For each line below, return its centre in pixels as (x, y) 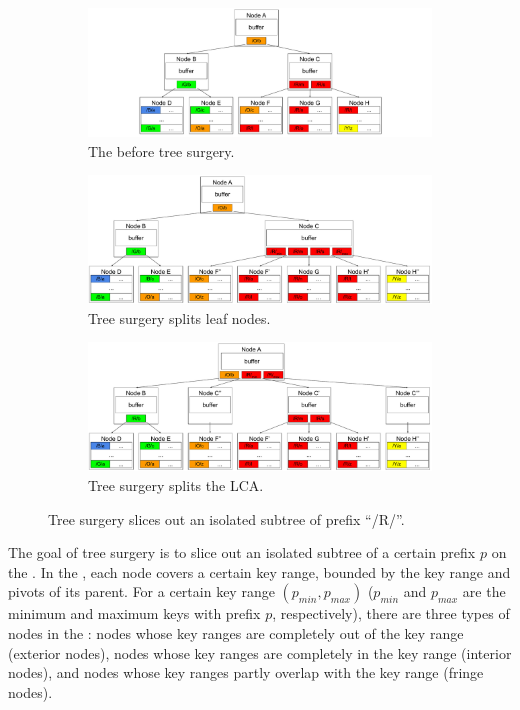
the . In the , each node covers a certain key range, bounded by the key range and (259, 571)
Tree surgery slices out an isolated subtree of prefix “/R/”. (226, 518)
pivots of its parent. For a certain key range (141, 591)
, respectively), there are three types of (391, 613)
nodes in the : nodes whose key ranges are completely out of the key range (236, 632)
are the (484, 591)
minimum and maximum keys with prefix (134, 613)
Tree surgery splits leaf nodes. (179, 317)
